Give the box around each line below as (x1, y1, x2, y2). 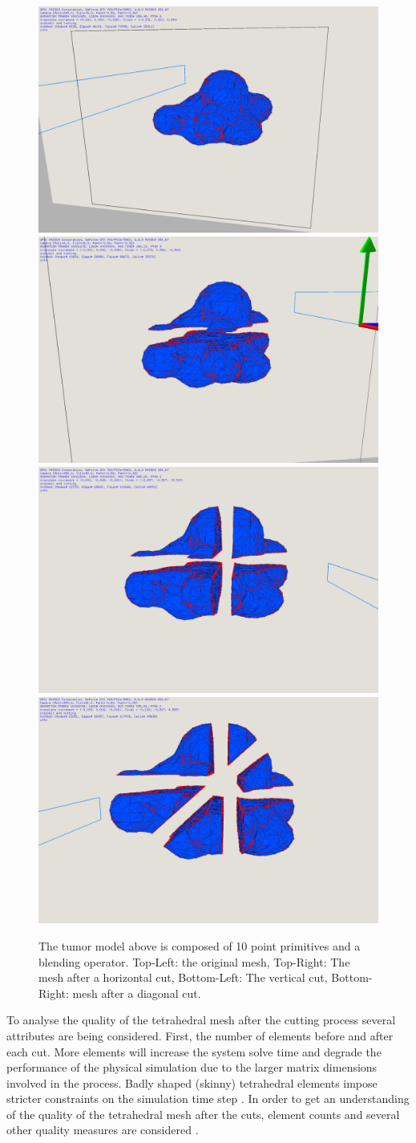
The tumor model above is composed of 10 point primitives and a (38, 937, 361, 954)
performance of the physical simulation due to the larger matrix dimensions (6, 1059, 378, 1076)
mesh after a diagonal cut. (72, 984, 201, 1001)
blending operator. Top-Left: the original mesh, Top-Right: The (38, 953, 350, 970)
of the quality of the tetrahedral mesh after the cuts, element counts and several (6, 1105, 400, 1122)
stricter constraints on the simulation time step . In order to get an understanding (6, 1090, 410, 1107)
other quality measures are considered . (6, 1121, 199, 1138)
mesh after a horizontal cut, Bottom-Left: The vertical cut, (38, 969, 328, 986)
